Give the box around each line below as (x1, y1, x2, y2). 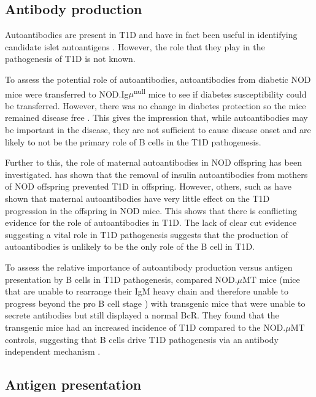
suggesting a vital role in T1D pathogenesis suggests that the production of (5, 228, 288, 241)
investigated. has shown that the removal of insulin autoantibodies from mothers (5, 168, 308, 180)
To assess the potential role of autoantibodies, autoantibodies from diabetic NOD (5, 72, 311, 85)
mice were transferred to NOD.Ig (5, 87, 129, 100)
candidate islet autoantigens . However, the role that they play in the (5, 40, 265, 53)
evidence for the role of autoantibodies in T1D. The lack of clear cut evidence (5, 216, 297, 229)
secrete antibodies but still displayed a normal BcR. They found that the (5, 309, 279, 322)
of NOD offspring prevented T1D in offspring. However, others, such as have (5, 180, 291, 193)
